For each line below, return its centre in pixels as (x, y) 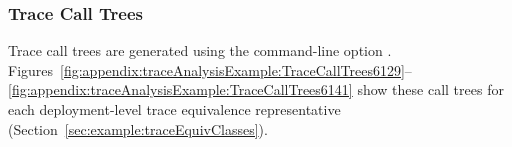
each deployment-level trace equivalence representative (174, 109)
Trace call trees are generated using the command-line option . (200, 50)
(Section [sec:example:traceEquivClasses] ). (138, 128)
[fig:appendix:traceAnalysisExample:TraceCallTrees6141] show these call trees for (256, 89)
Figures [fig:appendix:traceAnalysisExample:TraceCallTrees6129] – (210, 69)
